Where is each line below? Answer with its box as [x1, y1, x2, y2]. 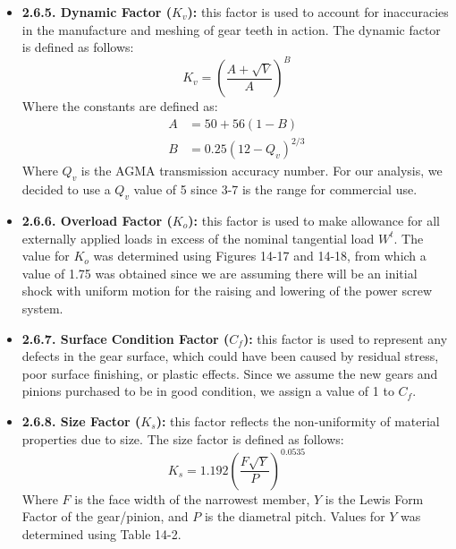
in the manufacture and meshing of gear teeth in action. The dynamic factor [21, 20, 441, 39]
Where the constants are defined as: [21, 97, 218, 116]
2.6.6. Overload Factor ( [21, 211, 173, 230]
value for [21, 246, 70, 265]
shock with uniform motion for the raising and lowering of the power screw [21, 281, 432, 300]
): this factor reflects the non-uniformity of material [156, 411, 440, 430]
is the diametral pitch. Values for [204, 507, 385, 526]
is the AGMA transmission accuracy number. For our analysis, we [80, 161, 443, 180]
